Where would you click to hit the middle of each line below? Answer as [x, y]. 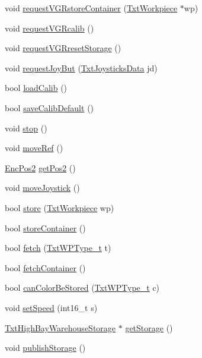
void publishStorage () [45, 348]
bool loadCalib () [36, 88]
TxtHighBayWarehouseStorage [60, 327]
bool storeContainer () [45, 227]
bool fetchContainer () [45, 267]
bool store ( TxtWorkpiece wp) [60, 207]
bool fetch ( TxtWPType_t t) [58, 248]
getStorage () [149, 327]
